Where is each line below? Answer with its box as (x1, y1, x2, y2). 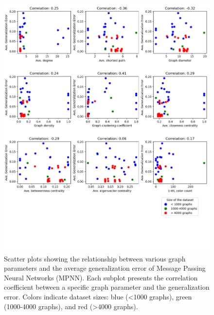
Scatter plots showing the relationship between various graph (4, 253, 186, 263)
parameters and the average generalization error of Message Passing (4, 263, 206, 273)
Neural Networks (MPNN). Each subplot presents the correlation (4, 272, 198, 282)
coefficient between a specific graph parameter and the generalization (4, 282, 210, 292)
